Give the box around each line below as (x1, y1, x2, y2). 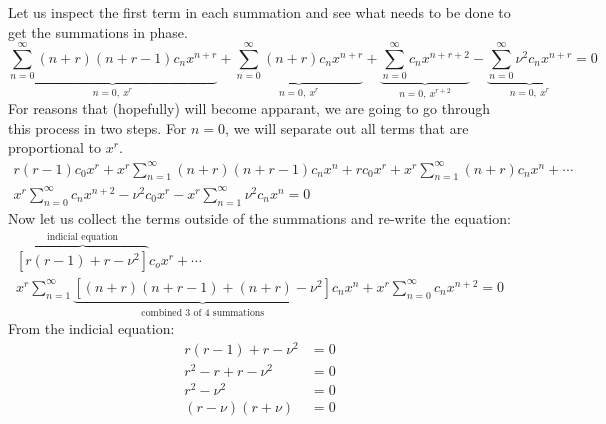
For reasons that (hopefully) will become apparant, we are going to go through (8, 98, 491, 119)
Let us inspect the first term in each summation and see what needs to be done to (8, 2, 511, 22)
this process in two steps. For (8, 117, 187, 138)
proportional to (8, 137, 102, 158)
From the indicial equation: (8, 318, 175, 339)
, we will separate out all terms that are (225, 117, 469, 138)
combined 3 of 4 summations (141, 307, 265, 318)
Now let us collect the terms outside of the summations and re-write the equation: (8, 207, 511, 228)
